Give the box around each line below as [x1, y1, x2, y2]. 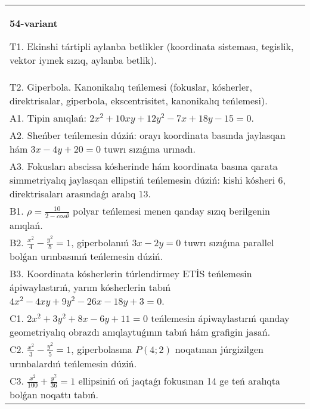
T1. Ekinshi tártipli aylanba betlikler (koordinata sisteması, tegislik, [10, 39, 294, 53]
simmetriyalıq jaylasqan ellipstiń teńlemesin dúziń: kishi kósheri [10, 173, 275, 187]
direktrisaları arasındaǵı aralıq [10, 187, 136, 200]
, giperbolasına [71, 342, 132, 357]
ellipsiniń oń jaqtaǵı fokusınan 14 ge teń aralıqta [78, 373, 281, 388]
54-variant [10, 16, 58, 30]
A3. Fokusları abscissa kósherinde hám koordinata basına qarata [10, 159, 278, 173]
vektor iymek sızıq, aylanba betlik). [10, 53, 157, 67]
